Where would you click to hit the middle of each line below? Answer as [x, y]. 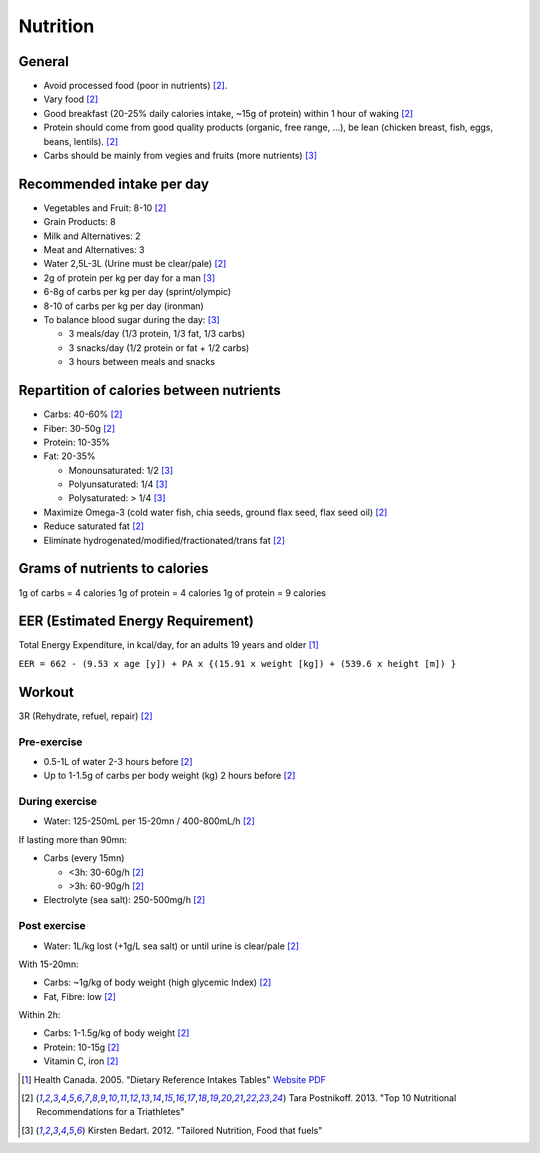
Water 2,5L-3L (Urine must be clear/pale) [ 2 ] [135, 264]
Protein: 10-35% [77, 442]
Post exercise [52, 926]
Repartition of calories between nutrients [149, 390]
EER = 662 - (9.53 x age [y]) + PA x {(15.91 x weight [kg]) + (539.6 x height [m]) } [237, 663]
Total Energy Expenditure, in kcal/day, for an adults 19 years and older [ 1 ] [168, 645]
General [44, 61]
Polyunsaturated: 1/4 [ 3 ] [118, 484]
